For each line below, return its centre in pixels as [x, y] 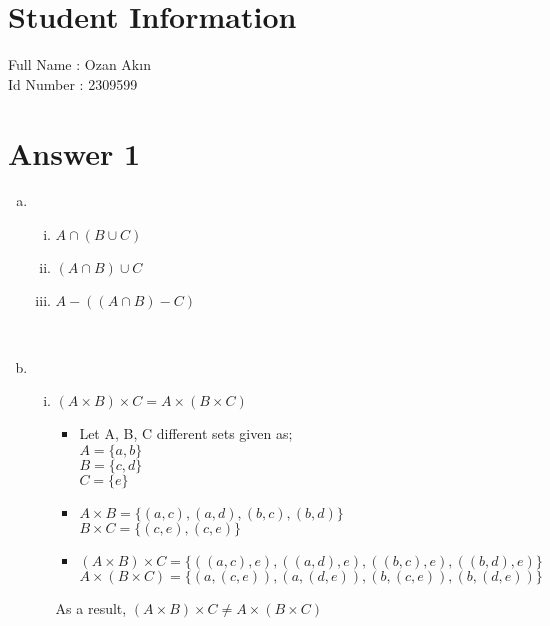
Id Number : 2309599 [73, 83]
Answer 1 [74, 152]
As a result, [91, 607]
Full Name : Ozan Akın [79, 64]
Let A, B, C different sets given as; [186, 433]
